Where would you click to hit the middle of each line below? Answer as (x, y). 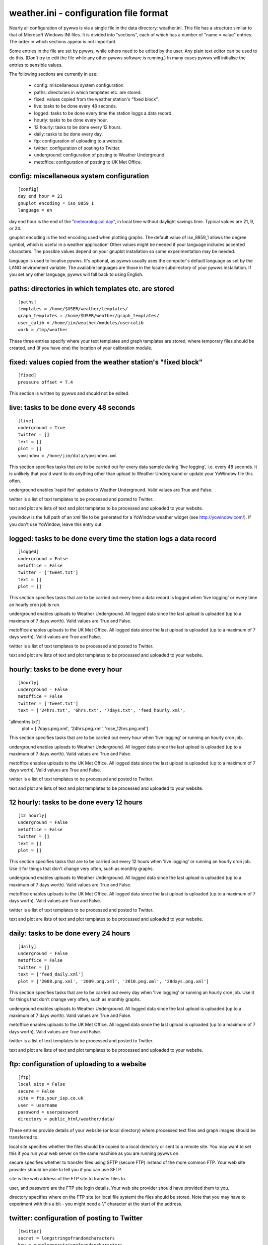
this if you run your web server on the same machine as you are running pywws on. (94, 1153)
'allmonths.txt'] (25, 722)
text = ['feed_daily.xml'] (51, 974)
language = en (35, 210)
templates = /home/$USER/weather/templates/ (73, 309)
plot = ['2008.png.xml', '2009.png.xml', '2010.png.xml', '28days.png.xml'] (114, 981)
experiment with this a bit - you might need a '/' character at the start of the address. (96, 1204)
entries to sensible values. (36, 65)
